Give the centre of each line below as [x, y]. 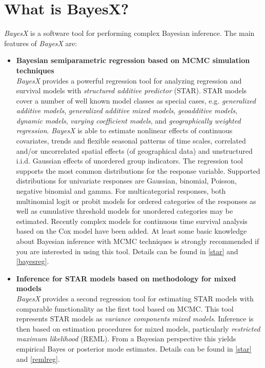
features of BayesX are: [41, 43]
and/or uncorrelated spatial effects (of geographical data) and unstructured [134, 150]
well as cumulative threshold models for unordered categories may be [125, 211]
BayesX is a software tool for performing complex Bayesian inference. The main [129, 33]
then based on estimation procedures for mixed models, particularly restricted [138, 328]
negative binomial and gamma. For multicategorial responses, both [121, 191]
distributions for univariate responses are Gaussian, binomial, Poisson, [126, 181]
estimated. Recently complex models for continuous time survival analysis [132, 221]
